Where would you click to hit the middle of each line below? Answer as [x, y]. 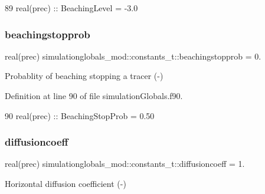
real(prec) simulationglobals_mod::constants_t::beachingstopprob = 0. [133, 56]
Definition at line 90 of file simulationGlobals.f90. [94, 96]
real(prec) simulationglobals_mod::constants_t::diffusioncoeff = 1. [125, 164]
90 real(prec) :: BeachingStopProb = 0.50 [80, 115]
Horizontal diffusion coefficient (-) [66, 183]
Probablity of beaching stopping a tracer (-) [84, 76]
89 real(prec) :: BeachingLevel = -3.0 [71, 8]
